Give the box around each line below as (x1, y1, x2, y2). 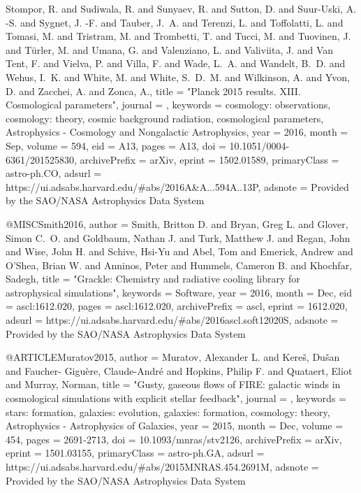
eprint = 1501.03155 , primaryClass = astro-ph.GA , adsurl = (6, 445, 265, 460)
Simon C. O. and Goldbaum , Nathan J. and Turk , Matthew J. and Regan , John (6, 230, 351, 245)
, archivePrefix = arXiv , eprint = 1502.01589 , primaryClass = (74, 152, 339, 166)
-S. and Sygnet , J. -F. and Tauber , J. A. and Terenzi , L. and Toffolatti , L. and (6, 15, 344, 29)
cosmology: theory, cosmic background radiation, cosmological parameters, (6, 110, 324, 125)
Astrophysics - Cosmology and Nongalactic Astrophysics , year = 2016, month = (6, 124, 348, 139)
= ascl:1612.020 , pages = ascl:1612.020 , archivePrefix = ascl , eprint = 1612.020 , (6, 299, 348, 313)
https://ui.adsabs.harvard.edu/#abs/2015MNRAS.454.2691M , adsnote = (6, 459, 319, 473)
